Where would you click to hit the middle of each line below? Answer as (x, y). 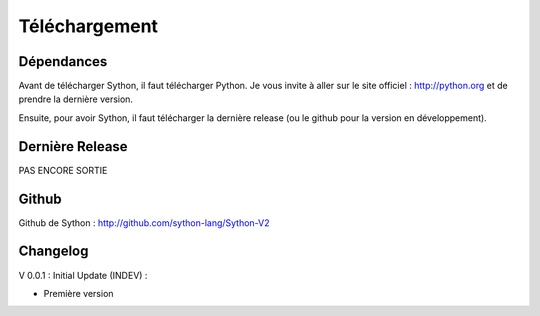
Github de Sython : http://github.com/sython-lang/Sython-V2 (144, 222)
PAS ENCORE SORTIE (63, 170)
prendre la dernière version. (76, 99)
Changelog (53, 251)
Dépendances (63, 61)
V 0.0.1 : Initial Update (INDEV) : (83, 275)
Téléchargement (88, 26)
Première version (78, 293)
